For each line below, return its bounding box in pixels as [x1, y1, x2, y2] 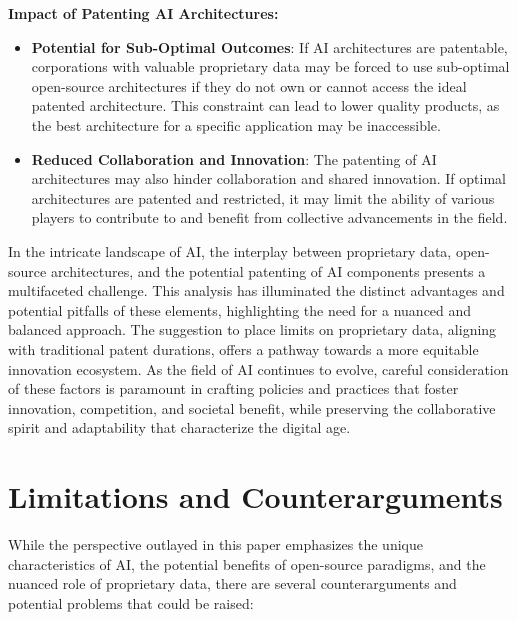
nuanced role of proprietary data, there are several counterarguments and [8, 573, 457, 594]
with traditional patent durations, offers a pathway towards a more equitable [8, 338, 479, 359]
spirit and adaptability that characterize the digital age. [8, 417, 351, 438]
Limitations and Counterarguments [8, 476, 503, 517]
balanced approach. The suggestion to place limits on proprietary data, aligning [8, 319, 497, 340]
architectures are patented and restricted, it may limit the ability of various [31, 187, 495, 208]
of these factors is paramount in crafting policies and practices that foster [8, 378, 459, 399]
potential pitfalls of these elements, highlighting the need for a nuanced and [8, 299, 472, 320]
